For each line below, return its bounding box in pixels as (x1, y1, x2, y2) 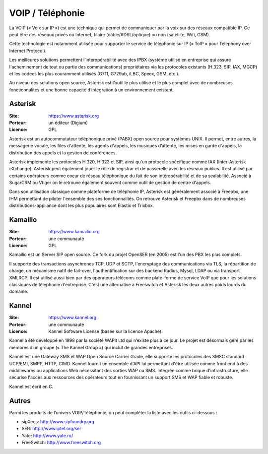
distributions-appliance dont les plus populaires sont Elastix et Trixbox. (9, 202, 154, 208)
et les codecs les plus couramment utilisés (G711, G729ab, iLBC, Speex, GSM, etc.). (9, 70, 180, 76)
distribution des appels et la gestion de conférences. (9, 149, 117, 156)
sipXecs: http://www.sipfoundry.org (21, 419, 94, 425)
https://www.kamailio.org (48, 229, 100, 235)
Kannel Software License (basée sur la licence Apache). (48, 328, 163, 334)
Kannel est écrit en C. (9, 384, 54, 389)
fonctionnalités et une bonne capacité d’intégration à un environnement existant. (9, 87, 174, 93)
